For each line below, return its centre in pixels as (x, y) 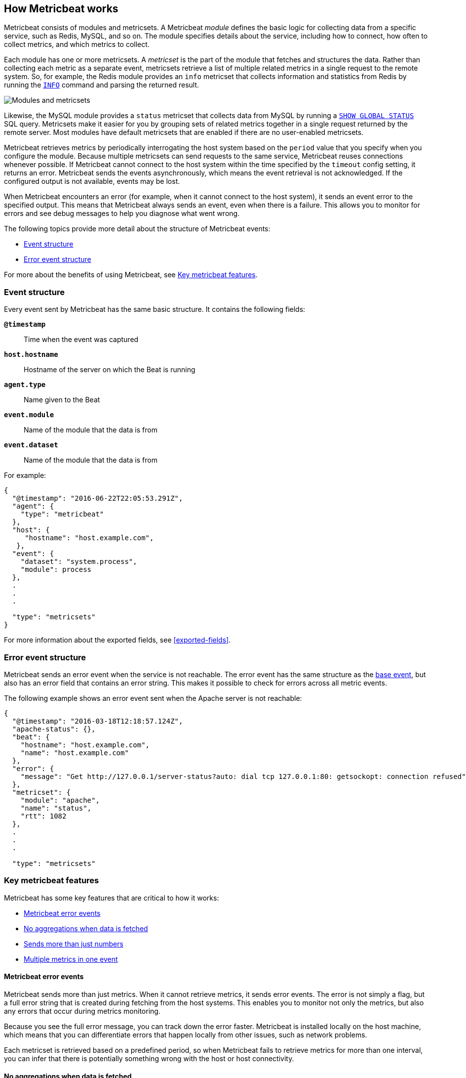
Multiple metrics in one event (71, 959)
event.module (29, 415)
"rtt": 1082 (43, 816)
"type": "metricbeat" (62, 514)
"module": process (56, 570)
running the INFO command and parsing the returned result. (102, 85)
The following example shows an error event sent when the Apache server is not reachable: (153, 698)
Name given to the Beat (62, 400)
